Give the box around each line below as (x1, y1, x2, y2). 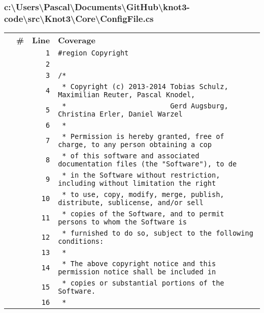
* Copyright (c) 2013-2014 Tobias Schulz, (62, 82, 228, 91)
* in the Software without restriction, (62, 171, 220, 180)
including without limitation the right (58, 179, 216, 188)
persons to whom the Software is (58, 218, 187, 226)
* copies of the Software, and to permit (62, 210, 224, 218)
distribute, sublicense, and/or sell (58, 198, 204, 207)
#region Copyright (58, 49, 129, 58)
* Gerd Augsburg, (62, 102, 228, 110)
